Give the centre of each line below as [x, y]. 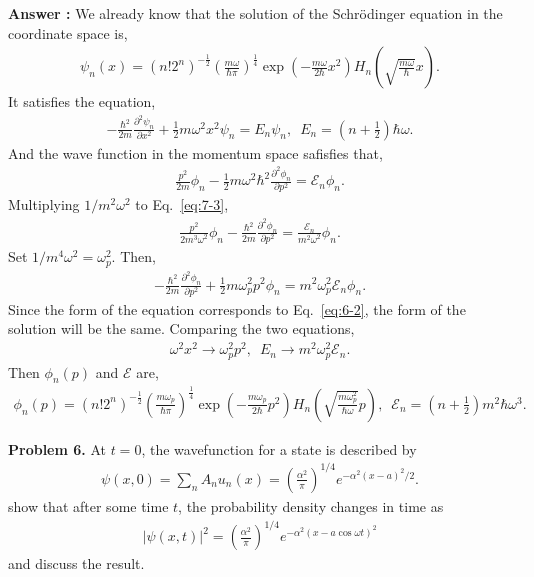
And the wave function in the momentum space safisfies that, [195, 152]
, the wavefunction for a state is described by [279, 448]
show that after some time [88, 505]
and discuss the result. [76, 563]
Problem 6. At [57, 448]
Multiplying [44, 204]
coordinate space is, [68, 32]
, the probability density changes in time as [311, 505]
